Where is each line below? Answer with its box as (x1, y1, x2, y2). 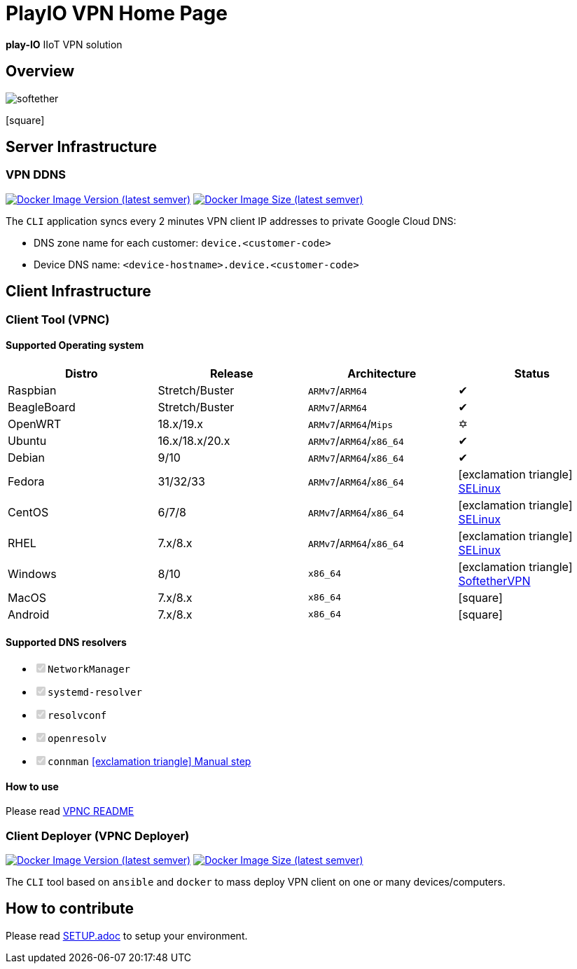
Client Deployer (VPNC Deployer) (6, 828, 190, 843)
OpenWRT (8, 416, 62, 431)
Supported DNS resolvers (6, 636, 127, 649)
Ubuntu (8, 433, 47, 448)
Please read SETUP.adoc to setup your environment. (6, 929, 248, 942)
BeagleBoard (8, 399, 76, 414)
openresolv (48, 733, 107, 745)
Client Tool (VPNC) (6, 312, 110, 327)
